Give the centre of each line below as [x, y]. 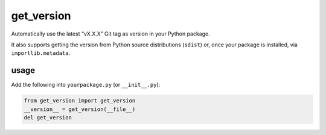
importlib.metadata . [41, 53]
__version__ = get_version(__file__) [80, 109]
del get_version [48, 118]
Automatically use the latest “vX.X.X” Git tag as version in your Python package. [111, 34]
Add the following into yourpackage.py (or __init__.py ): [86, 85]
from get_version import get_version [80, 101]
